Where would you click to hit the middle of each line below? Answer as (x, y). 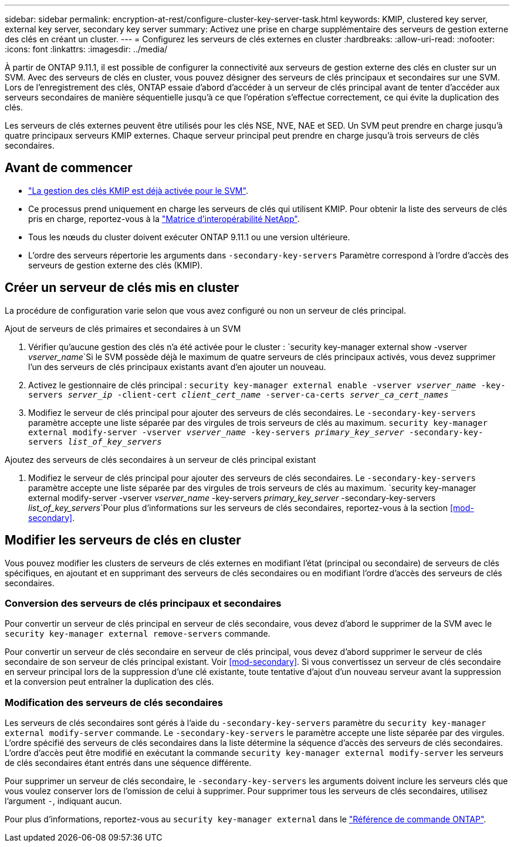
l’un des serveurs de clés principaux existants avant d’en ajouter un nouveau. (177, 367)
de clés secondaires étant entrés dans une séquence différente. (128, 763)
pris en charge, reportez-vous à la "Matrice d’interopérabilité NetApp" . (164, 219)
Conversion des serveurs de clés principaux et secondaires (143, 603)
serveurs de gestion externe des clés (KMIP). (116, 265)
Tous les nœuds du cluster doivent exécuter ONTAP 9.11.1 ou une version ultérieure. (189, 237)
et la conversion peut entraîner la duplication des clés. (109, 682)
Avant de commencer (69, 168)
